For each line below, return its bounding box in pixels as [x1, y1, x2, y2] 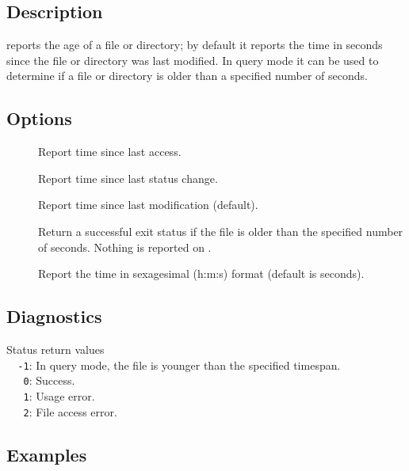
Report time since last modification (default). [38, 196, 258, 213]
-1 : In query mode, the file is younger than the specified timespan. [17, 356, 341, 373]
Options [6, 106, 72, 131]
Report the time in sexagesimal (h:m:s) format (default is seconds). [38, 265, 365, 282]
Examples [6, 442, 87, 466]
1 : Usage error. [23, 387, 95, 404]
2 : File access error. [23, 403, 117, 420]
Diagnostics [6, 304, 102, 329]
